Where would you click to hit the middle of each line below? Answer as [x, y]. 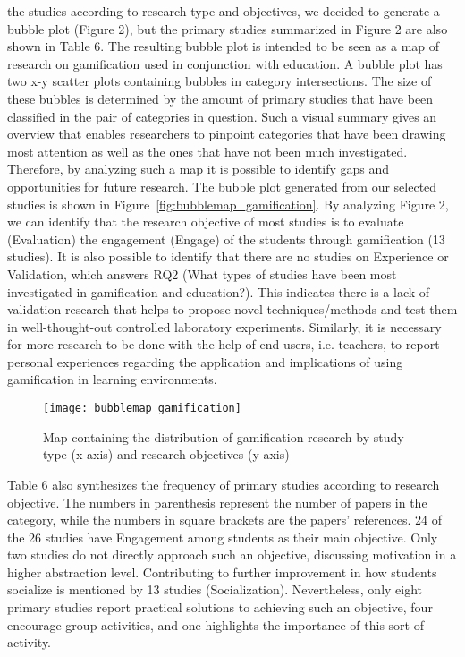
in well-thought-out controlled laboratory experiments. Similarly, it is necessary [224, 326]
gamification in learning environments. [112, 379]
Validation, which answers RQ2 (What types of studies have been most [202, 273]
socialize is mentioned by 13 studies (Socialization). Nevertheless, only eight [215, 589]
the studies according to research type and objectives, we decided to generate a [224, 11]
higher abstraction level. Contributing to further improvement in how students [222, 572]
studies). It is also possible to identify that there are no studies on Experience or [228, 256]
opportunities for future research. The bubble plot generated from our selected [222, 186]
